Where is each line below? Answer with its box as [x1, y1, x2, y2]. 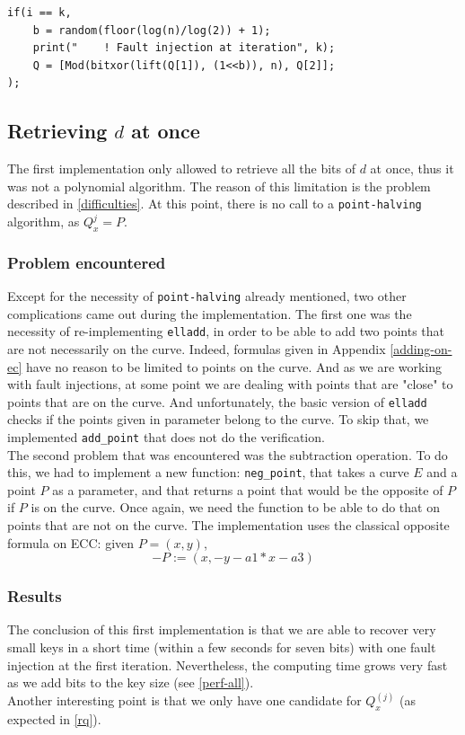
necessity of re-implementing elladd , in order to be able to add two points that [7, 322, 445, 341]
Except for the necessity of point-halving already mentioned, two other [7, 287, 407, 306]
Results [7, 585, 62, 607]
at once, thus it [370, 159, 454, 178]
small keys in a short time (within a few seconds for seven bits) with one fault [7, 638, 436, 657]
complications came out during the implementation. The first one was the [7, 304, 412, 323]
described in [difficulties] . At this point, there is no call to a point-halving [7, 194, 422, 213]
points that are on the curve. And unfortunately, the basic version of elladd [7, 392, 427, 411]
